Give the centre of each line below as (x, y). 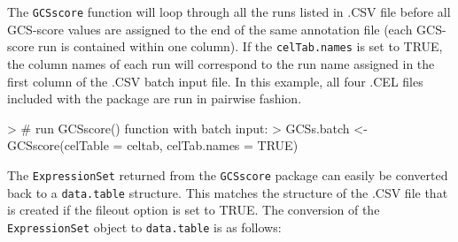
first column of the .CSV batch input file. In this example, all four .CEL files (215, 81)
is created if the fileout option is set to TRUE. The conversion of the (194, 210)
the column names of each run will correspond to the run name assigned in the (221, 63)
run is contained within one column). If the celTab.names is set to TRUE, (241, 46)
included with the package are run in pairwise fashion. (155, 98)
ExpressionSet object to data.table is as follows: (144, 227)
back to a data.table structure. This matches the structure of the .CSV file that (228, 192)
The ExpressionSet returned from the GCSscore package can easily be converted (228, 174)
